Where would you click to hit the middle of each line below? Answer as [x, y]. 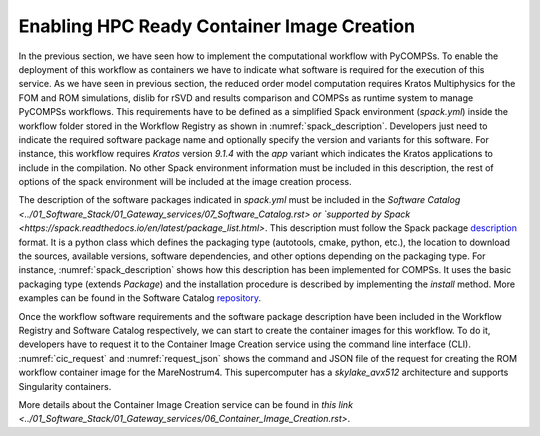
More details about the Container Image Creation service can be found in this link [186, 404]
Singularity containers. [65, 386]
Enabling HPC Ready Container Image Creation [216, 26]
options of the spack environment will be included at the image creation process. [185, 182]
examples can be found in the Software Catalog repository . [140, 298]
